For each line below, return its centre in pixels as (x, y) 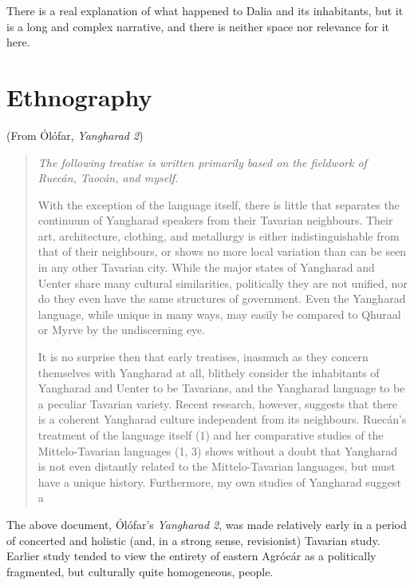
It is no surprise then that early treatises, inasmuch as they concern (203, 357)
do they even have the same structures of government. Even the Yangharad (222, 298)
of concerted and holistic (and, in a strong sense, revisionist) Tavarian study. (193, 540)
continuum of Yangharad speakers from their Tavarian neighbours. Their (215, 220)
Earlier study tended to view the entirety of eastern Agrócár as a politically (191, 556)
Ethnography (79, 96)
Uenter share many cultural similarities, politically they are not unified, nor (223, 283)
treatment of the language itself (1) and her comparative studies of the (211, 435)
